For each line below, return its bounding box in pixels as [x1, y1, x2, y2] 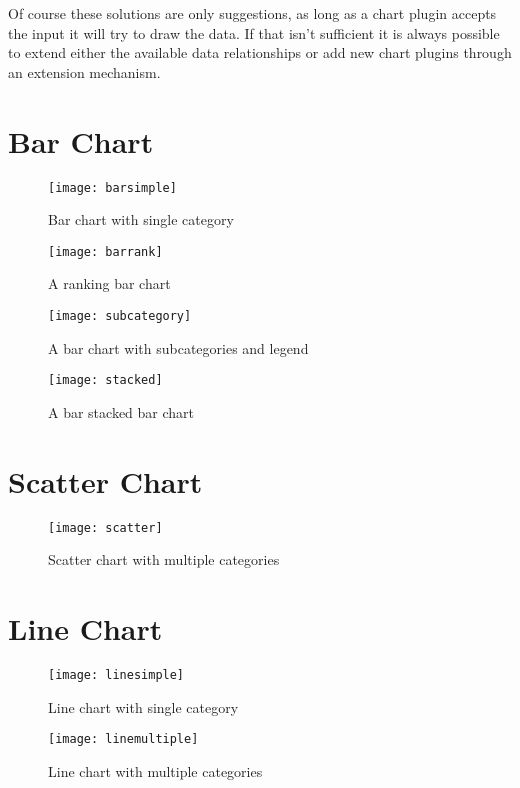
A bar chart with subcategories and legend [48, 337, 309, 358]
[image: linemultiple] [48, 732, 199, 747]
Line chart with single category [48, 696, 239, 717]
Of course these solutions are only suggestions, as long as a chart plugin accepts [8, 3, 497, 23]
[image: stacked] [48, 373, 163, 388]
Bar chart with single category [48, 209, 234, 230]
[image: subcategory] [48, 309, 192, 323]
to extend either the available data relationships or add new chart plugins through [8, 42, 512, 63]
